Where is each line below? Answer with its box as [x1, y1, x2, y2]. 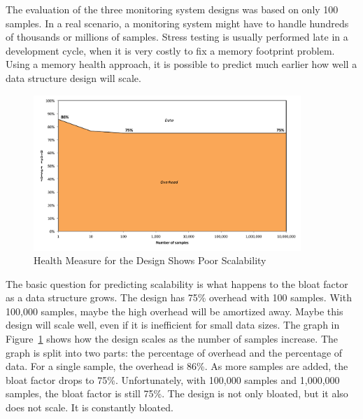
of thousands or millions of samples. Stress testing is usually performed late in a [6, 29, 348, 44]
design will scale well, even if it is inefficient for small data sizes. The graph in [6, 317, 340, 332]
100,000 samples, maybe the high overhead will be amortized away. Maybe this [6, 303, 343, 318]
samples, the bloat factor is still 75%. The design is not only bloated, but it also [6, 386, 348, 401]
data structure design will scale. [6, 70, 141, 85]
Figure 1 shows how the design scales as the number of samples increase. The [6, 331, 338, 346]
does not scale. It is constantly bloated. [6, 400, 173, 415]
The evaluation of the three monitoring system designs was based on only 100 [6, 2, 339, 16]
